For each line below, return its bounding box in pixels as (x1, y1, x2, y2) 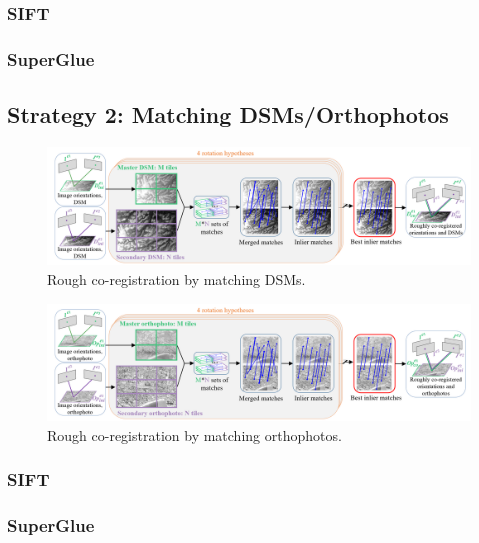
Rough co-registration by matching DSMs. (47, 268, 306, 289)
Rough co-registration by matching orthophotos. (47, 424, 342, 445)
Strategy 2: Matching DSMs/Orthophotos (7, 99, 449, 130)
